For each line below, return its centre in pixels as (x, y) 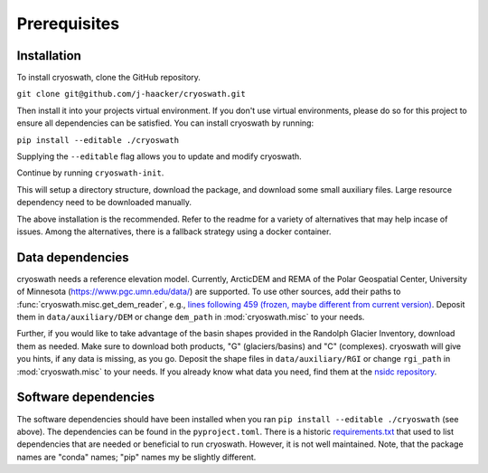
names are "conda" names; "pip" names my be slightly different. (136, 457)
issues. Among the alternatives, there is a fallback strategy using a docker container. (174, 232)
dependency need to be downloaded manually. (104, 203)
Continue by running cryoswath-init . (90, 173)
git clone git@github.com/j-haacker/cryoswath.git (131, 94)
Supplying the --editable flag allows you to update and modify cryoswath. (159, 156)
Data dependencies (73, 257)
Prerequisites (68, 24)
